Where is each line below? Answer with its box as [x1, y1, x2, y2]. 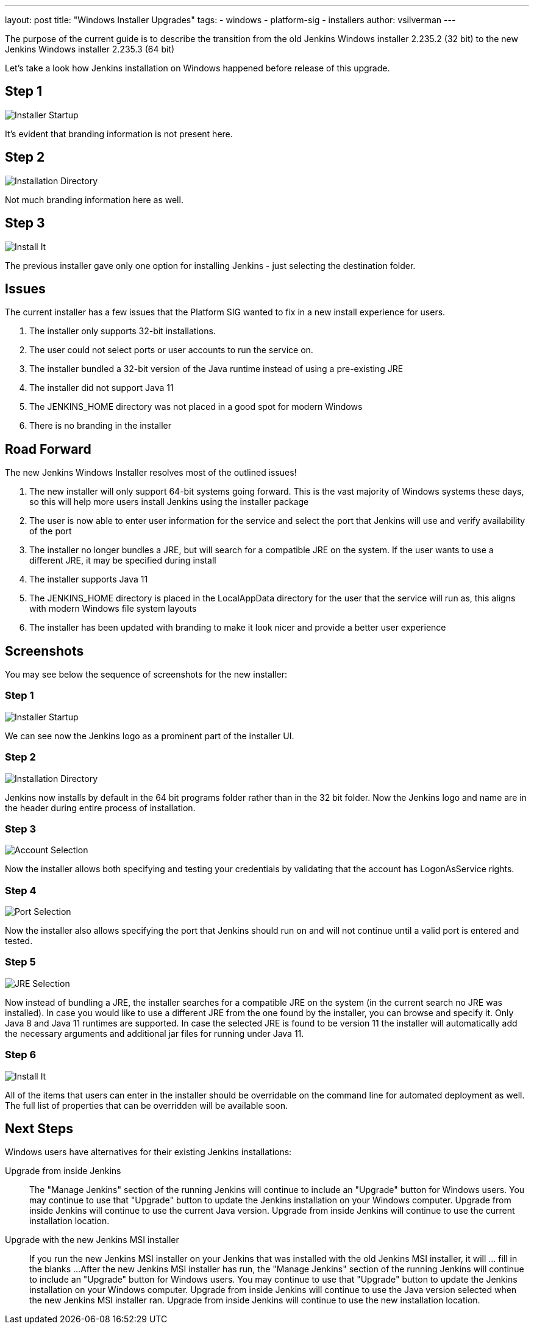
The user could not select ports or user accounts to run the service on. [29, 345, 313, 356]
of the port [29, 526, 72, 537]
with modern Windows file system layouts [29, 603, 197, 614]
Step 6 [5, 1048, 37, 1061]
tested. [5, 936, 33, 947]
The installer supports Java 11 [29, 574, 148, 585]
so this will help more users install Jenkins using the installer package [29, 496, 309, 507]
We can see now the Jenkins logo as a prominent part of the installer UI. [5, 730, 294, 741]
